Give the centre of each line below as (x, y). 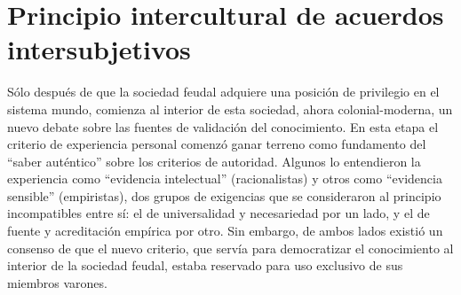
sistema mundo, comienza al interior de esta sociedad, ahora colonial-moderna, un (230, 109)
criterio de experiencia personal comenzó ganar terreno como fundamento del (217, 144)
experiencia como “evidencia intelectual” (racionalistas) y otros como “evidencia (225, 179)
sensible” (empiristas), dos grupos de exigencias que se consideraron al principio (224, 195)
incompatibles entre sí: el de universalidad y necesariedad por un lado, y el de (219, 213)
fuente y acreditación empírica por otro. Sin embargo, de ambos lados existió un (225, 231)
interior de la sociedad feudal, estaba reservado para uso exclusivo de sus (205, 265)
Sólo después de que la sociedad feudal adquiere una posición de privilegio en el (223, 92)
